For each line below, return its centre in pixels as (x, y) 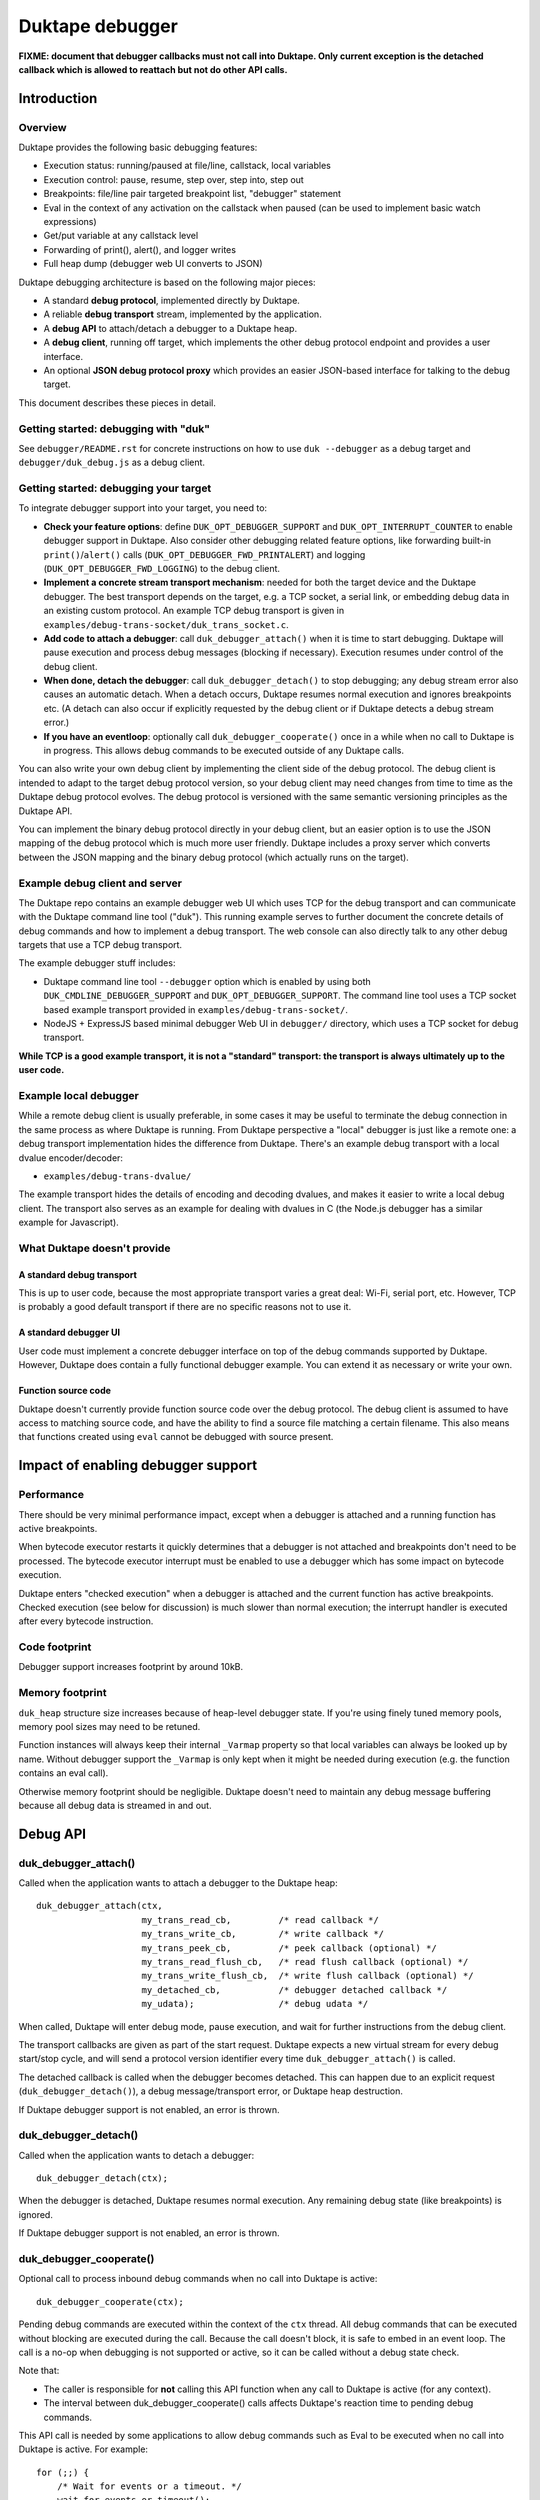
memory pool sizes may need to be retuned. (109, 1726)
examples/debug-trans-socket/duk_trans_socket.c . (166, 624)
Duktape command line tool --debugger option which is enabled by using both (207, 981)
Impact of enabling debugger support (138, 1465)
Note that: (39, 2371)
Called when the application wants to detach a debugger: (136, 2155)
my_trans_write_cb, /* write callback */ (263, 1934)
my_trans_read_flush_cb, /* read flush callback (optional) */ (305, 1962)
